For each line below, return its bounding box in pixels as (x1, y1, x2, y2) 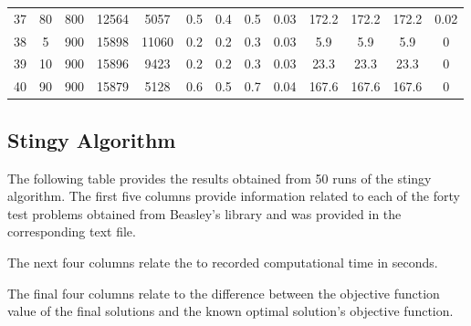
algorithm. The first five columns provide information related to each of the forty (7, 186, 460, 205)
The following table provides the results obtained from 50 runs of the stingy (7, 168, 432, 187)
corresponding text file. (7, 222, 136, 241)
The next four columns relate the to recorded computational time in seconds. (7, 252, 438, 271)
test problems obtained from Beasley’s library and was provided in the (7, 204, 402, 223)
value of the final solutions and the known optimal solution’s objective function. (7, 301, 454, 321)
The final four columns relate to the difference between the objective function (7, 283, 440, 302)
